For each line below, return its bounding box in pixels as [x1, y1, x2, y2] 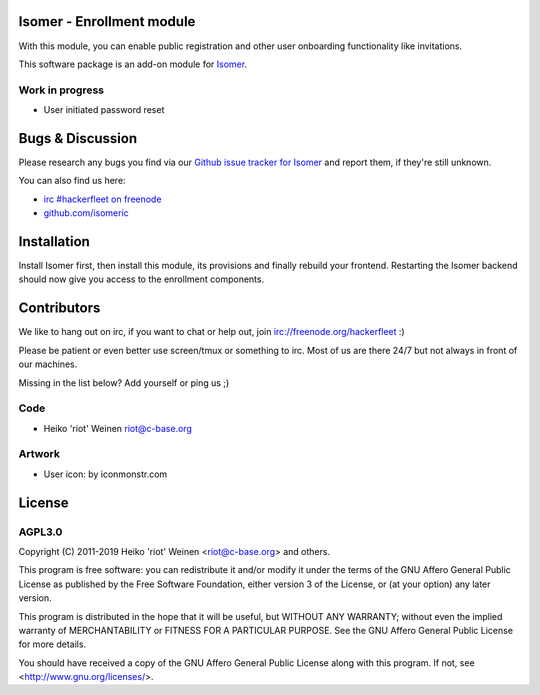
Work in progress [18, 83, 105, 97]
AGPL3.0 [18, 525, 63, 539]
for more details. [18, 638, 87, 650]
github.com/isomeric [43, 207, 129, 219]
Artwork [18, 447, 60, 461]
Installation [18, 233, 90, 250]
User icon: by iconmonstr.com [43, 468, 168, 480]
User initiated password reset [43, 104, 165, 116]
